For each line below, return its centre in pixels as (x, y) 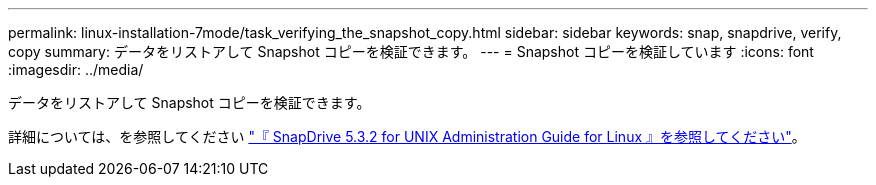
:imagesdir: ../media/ (76, 69)
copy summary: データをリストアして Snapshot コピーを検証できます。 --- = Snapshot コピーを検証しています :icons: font (411, 51)
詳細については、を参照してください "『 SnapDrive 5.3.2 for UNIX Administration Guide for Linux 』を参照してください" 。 (407, 136)
